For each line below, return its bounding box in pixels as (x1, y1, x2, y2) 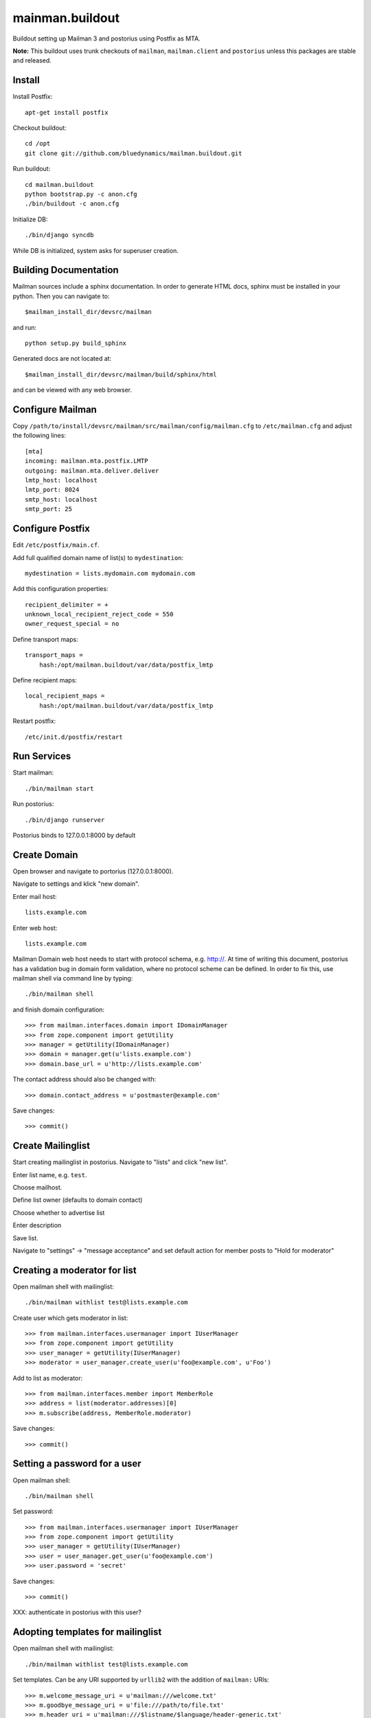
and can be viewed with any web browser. (12, 386, 133, 394)
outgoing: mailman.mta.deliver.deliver (25, 467, 159, 474)
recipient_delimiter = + (25, 601, 109, 608)
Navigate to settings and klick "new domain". (12, 880, 140, 888)
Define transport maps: (12, 635, 78, 643)
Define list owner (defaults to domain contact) (12, 1196, 143, 1204)
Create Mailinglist (12, 1140, 91, 1152)
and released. (12, 56, 52, 65)
